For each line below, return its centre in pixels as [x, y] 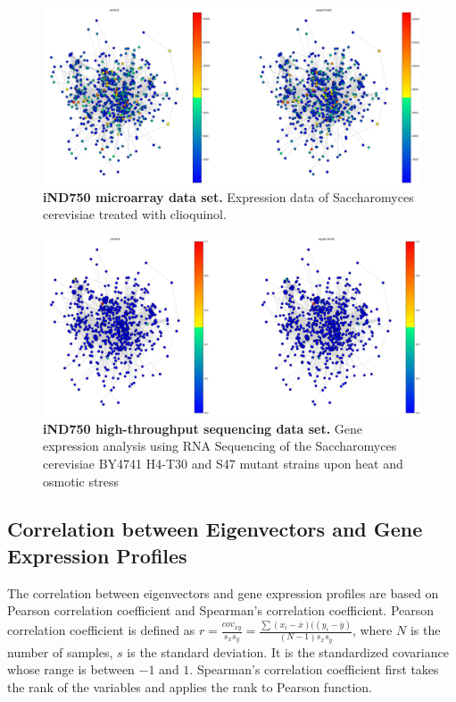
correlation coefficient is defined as [101, 630]
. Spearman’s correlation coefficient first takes [314, 669]
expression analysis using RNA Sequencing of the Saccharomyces [220, 446]
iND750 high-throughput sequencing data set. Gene [203, 428]
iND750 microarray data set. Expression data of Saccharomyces [228, 196]
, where [372, 630]
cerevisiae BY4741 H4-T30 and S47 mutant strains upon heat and [223, 463]
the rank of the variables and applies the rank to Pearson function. [190, 687]
